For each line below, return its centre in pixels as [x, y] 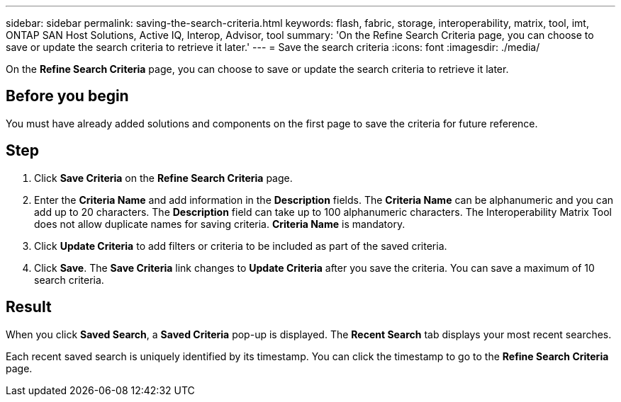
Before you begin [67, 96]
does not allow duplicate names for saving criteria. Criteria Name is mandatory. [220, 224]
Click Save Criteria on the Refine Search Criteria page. [163, 178]
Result [29, 307]
